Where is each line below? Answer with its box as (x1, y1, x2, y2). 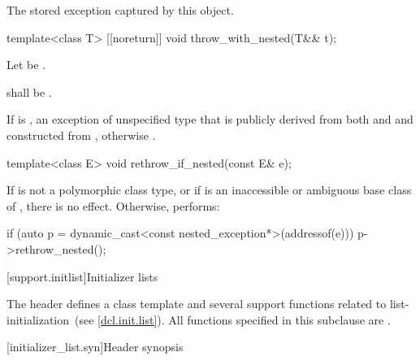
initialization (6, 311, 70, 328)
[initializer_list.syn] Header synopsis (6, 338, 184, 355)
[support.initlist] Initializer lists (6, 267, 158, 285)
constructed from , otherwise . (6, 126, 156, 143)
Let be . (6, 56, 46, 73)
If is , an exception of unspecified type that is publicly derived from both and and (6, 111, 414, 128)
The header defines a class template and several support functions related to (6, 295, 387, 312)
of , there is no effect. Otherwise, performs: (6, 197, 220, 214)
